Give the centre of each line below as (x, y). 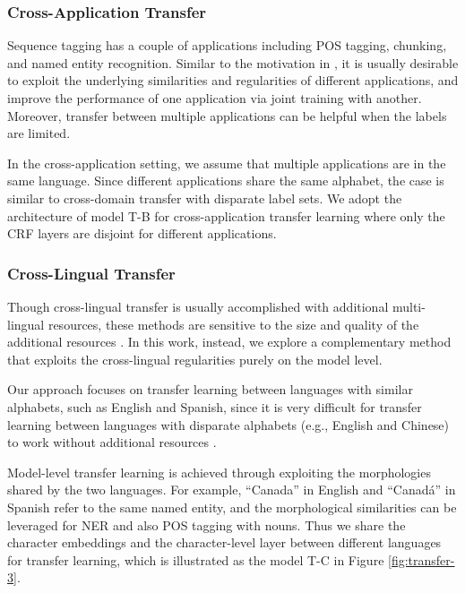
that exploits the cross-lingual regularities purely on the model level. (195, 359)
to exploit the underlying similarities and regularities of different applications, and (233, 80)
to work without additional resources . (112, 442)
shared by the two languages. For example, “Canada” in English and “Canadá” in (232, 490)
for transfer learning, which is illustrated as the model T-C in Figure (196, 559)
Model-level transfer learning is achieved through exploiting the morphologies (219, 472)
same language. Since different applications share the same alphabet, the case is (226, 180)
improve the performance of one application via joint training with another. (215, 98)
